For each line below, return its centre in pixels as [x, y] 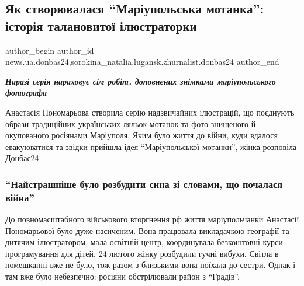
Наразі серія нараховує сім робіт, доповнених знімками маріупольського [141, 81]
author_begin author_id [50, 50]
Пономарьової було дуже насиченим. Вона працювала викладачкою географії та [147, 230]
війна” [20, 197]
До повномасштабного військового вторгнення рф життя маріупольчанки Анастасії [152, 219]
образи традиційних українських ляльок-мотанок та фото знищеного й [131, 123]
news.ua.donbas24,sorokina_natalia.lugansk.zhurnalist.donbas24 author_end [142, 62]
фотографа [26, 93]
